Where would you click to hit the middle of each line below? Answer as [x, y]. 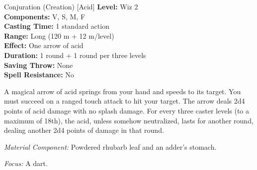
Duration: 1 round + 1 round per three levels [75, 55]
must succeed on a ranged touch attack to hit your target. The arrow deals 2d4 [125, 101]
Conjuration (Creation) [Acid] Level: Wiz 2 [71, 6]
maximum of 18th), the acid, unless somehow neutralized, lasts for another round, [129, 120]
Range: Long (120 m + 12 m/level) [59, 35]
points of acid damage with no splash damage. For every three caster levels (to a [127, 110]
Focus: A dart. [26, 163]
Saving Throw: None [39, 65]
